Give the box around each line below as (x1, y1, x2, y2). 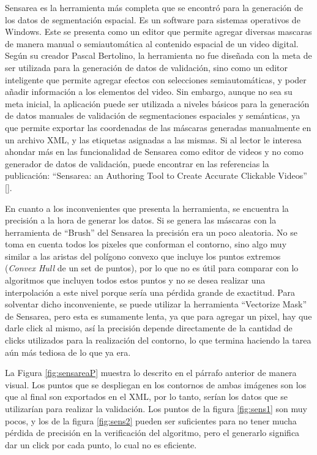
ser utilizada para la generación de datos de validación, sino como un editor (5, 61, 288, 73)
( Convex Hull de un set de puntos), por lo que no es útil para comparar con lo (5, 261, 299, 274)
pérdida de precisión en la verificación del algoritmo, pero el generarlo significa (5, 426, 300, 439)
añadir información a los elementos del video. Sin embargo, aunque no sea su (5, 85, 293, 98)
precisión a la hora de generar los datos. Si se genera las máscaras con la (5, 214, 277, 227)
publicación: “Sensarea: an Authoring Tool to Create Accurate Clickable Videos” (5, 169, 307, 182)
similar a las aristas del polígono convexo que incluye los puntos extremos (5, 249, 281, 262)
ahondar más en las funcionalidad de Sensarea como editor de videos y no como (5, 145, 304, 158)
